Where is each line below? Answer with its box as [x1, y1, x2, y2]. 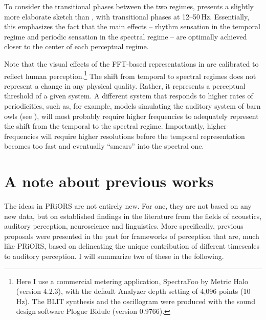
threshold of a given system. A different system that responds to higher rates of [4, 90, 253, 101]
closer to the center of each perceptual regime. [4, 41, 149, 52]
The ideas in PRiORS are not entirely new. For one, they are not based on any [4, 201, 252, 211]
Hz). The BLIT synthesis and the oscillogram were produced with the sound [16, 295, 255, 306]
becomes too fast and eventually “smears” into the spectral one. [4, 141, 204, 151]
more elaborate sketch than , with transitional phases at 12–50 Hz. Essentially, [4, 11, 250, 22]
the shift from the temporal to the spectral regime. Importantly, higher [4, 121, 227, 131]
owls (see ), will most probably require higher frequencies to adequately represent [4, 110, 259, 121]
